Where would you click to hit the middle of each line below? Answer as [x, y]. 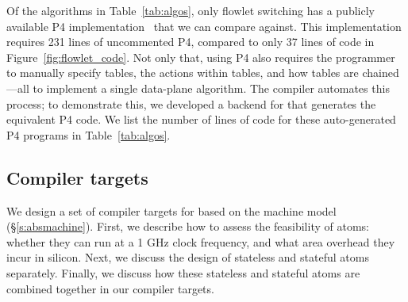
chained [381, 73]
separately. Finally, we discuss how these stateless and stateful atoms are [183, 272]
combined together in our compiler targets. [110, 288]
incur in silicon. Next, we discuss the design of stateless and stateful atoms [188, 257]
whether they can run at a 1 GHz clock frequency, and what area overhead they [201, 241]
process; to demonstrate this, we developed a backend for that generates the [191, 103]
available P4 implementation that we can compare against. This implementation [204, 26]
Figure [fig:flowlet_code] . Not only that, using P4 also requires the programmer [201, 57]
